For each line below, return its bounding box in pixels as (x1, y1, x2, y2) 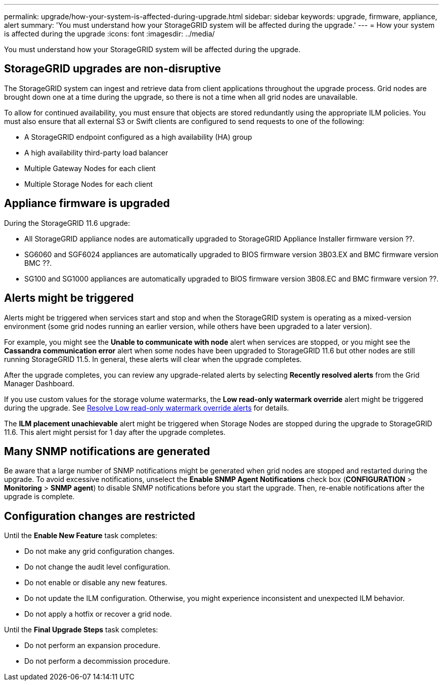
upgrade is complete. (4, 492, 75, 501)
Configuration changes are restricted (4, 509, 195, 522)
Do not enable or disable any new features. (24, 578, 167, 587)
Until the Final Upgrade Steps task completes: (4, 625, 158, 634)
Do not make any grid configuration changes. (24, 547, 175, 556)
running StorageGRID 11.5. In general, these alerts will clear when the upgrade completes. (4, 354, 302, 364)
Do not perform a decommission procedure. (24, 657, 170, 666)
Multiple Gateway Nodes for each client (24, 164, 156, 173)
